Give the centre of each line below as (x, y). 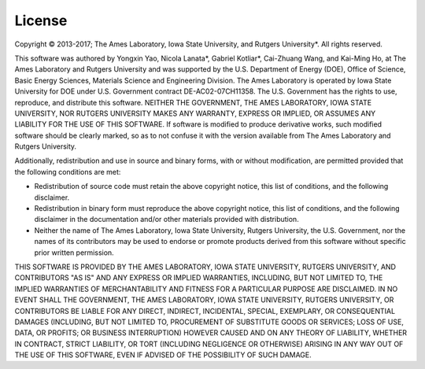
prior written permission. (74, 253)
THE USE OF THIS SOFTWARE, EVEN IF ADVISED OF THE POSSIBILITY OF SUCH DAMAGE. (163, 355)
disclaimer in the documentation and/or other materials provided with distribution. (166, 220)
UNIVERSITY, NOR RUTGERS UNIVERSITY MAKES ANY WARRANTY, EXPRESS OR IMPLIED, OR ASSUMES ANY (195, 113)
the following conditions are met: (68, 172)
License (41, 20)
